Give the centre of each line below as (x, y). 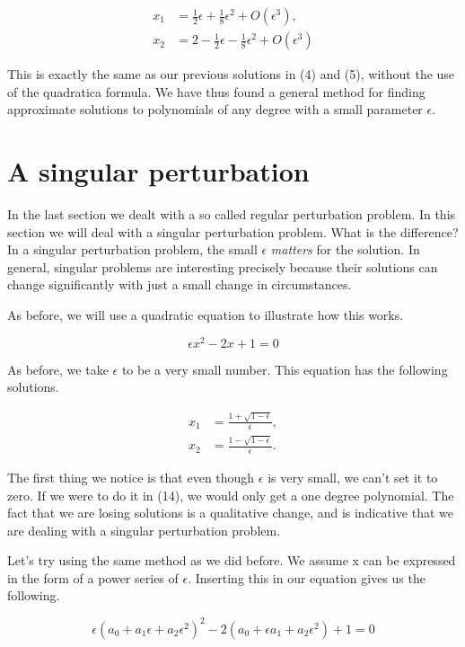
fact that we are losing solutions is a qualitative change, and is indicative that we (231, 513)
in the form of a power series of (93, 577)
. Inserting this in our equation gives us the (307, 577)
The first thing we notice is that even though (131, 477)
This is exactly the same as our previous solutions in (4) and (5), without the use (231, 74)
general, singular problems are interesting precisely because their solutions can (223, 266)
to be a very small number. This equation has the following (285, 369)
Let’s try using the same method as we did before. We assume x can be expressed (232, 560)
